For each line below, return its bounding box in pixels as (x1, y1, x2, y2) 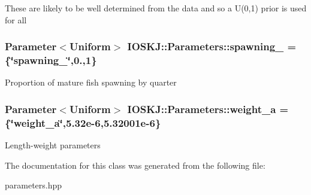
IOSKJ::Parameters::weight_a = (127, 101, 289, 116)
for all (5, 13, 27, 26)
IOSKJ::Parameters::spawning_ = (127, 39, 297, 54)
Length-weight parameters (5, 139, 101, 151)
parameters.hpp (5, 179, 62, 191)
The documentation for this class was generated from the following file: (5, 159, 265, 171)
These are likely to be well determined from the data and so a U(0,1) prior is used (5, 2, 307, 14)
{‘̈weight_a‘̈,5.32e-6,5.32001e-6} (5, 115, 161, 130)
